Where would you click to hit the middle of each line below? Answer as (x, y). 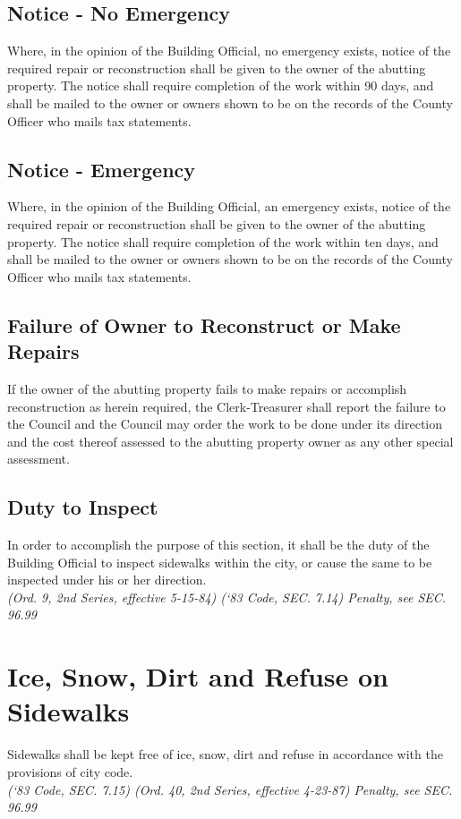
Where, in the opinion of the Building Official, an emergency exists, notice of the (229, 206)
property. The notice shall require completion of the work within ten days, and (223, 241)
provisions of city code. (70, 771)
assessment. (38, 459)
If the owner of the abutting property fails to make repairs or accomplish (207, 388)
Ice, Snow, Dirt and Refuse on (198, 676)
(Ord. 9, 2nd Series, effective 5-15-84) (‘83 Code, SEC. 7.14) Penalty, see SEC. (227, 597)
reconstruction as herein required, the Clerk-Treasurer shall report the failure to (226, 406)
